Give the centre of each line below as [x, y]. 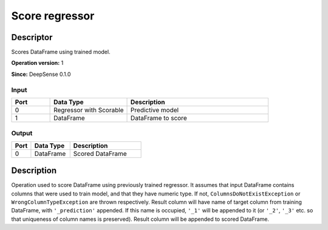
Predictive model [155, 110]
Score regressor [53, 16]
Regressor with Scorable [89, 110]
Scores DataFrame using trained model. [61, 52]
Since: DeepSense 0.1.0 [41, 74]
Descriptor [32, 37]
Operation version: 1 [37, 63]
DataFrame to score [159, 118]
